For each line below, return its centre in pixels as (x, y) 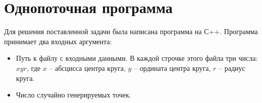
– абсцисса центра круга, (87, 68)
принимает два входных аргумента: (58, 41)
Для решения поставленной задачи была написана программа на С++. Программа (131, 31)
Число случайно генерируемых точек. (73, 95)
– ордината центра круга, (172, 68)
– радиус (232, 68)
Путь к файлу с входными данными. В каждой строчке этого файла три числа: (137, 58)
